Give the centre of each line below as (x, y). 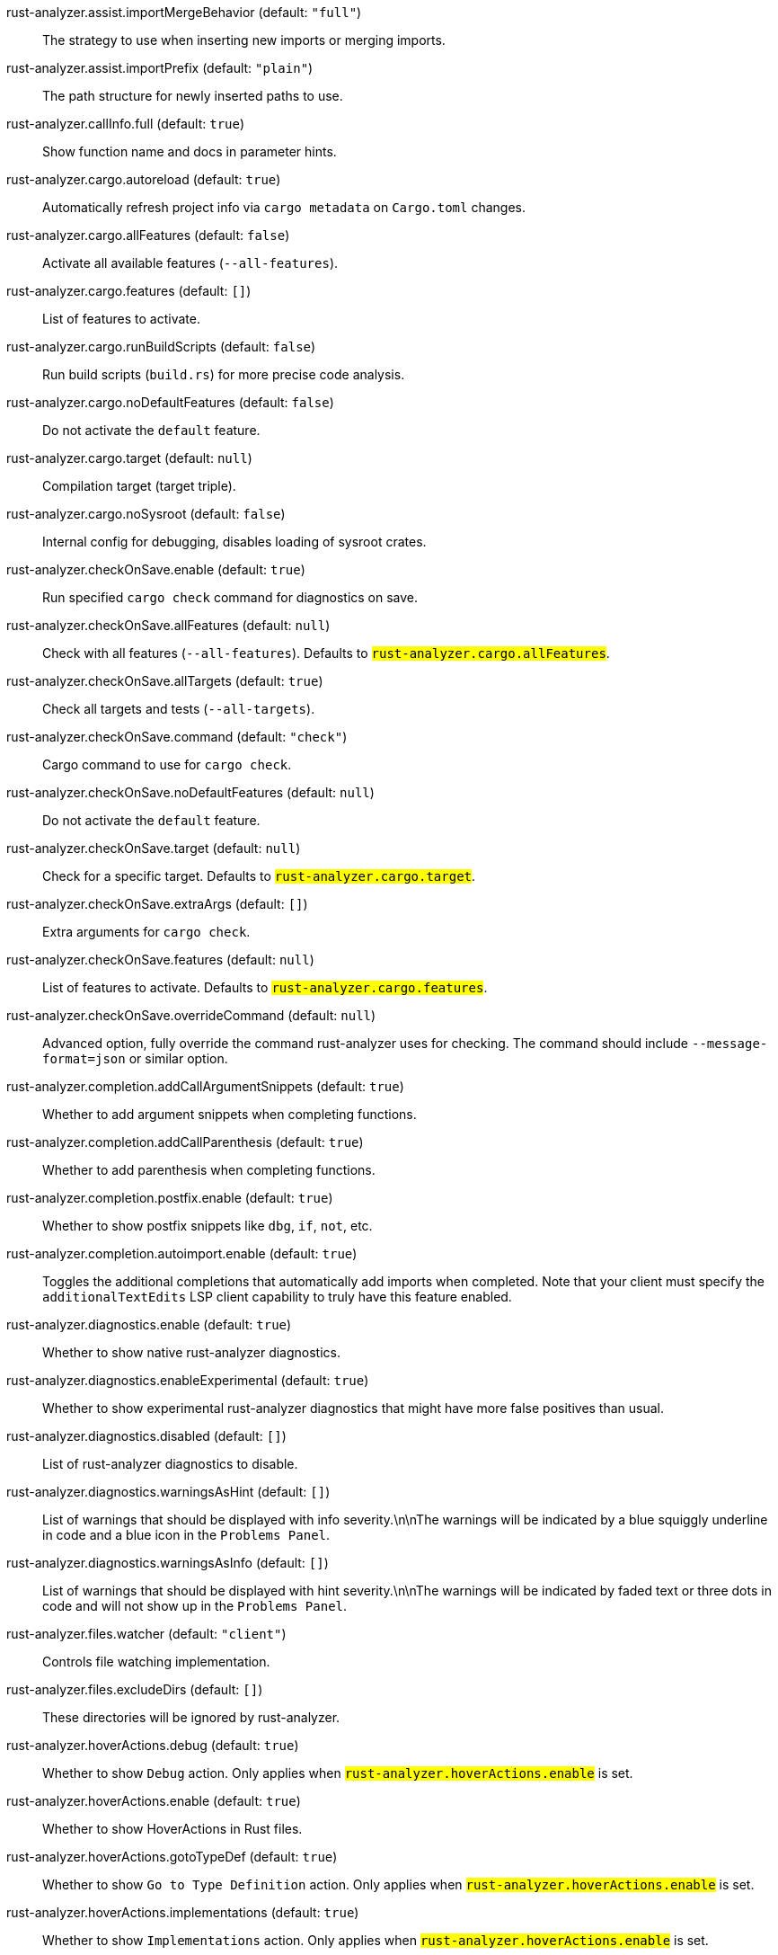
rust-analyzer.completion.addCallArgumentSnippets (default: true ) (205, 1086)
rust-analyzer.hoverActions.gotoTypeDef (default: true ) (172, 1857)
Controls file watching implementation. (156, 1662)
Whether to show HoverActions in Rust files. (172, 1829)
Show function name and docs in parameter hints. (190, 151)
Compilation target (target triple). (139, 486)
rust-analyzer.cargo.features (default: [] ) (129, 291)
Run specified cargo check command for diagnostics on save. (230, 597)
